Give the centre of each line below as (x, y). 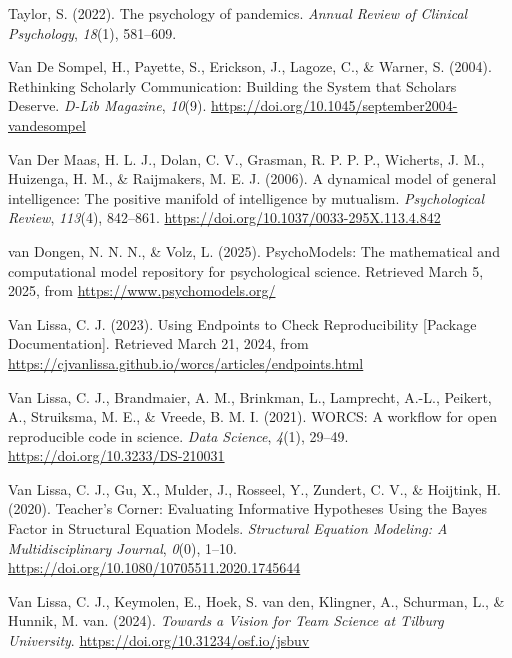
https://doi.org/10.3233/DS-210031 (116, 455)
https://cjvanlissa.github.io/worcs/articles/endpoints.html (186, 362)
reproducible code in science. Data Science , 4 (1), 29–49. (178, 435)
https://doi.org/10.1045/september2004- (334, 105)
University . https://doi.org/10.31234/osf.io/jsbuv (159, 640)
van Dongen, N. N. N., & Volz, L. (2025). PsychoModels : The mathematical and (254, 250)
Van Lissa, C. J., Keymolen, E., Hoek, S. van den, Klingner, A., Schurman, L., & (256, 600)
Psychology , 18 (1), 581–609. (92, 32)
